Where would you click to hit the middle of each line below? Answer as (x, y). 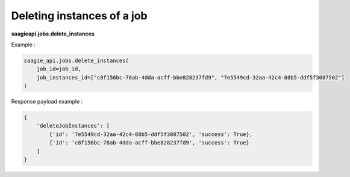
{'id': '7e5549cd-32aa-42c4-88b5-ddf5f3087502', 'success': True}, (151, 134)
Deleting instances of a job (79, 16)
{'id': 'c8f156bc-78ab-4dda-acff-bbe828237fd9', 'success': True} (149, 143)
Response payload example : (47, 102)
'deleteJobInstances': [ (73, 126)
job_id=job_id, (59, 69)
